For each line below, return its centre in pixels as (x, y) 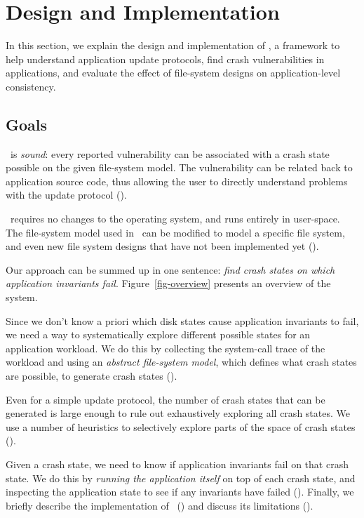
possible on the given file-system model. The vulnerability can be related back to (179, 167)
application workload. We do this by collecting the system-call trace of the (166, 348)
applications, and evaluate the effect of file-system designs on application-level (173, 73)
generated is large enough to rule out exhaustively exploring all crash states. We (178, 413)
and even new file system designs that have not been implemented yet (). (162, 246)
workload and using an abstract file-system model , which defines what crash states (181, 362)
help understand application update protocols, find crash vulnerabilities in (165, 59)
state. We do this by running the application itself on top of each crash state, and (181, 478)
